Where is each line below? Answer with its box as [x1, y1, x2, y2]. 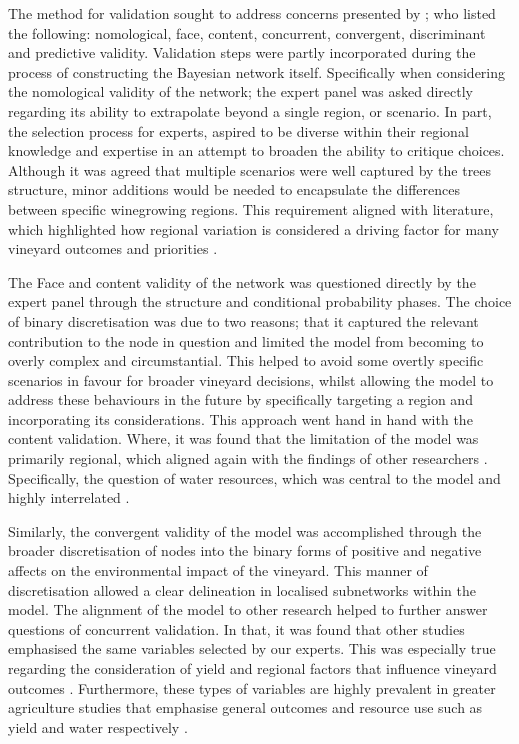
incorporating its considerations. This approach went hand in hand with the [8, 408, 473, 429]
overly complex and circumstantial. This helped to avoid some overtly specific [8, 350, 484, 371]
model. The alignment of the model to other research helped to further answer [8, 599, 488, 620]
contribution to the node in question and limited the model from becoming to [8, 330, 484, 351]
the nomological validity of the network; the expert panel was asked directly [8, 81, 473, 102]
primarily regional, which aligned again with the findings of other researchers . [8, 448, 488, 469]
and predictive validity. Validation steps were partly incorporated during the [8, 42, 476, 63]
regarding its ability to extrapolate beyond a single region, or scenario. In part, [8, 100, 492, 121]
